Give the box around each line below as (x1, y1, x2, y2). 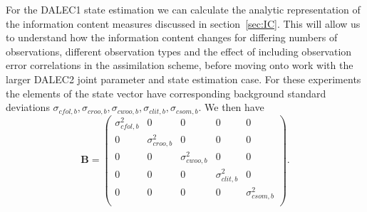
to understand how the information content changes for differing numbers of (6, 30, 338, 45)
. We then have (198, 100, 264, 115)
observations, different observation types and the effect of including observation (6, 43, 352, 58)
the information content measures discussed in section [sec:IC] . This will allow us (6, 16, 361, 31)
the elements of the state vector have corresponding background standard (6, 85, 326, 100)
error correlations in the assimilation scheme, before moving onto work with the (6, 58, 353, 73)
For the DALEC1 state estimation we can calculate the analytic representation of (6, 2, 361, 16)
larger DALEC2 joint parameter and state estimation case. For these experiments (6, 71, 361, 86)
